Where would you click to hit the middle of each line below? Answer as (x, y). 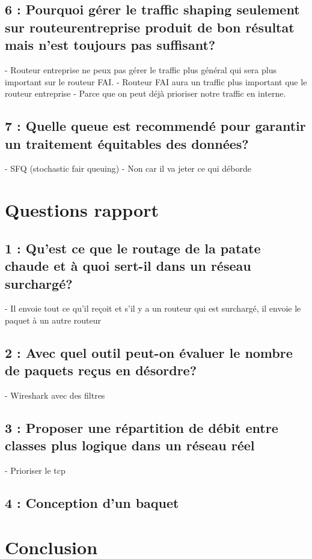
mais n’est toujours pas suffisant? (110, 45)
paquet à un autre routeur (53, 320)
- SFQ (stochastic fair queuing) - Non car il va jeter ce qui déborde (128, 168)
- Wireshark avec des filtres (55, 395)
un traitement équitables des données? (127, 143)
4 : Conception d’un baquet (92, 503)
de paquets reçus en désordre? (101, 370)
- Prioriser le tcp (35, 470)
